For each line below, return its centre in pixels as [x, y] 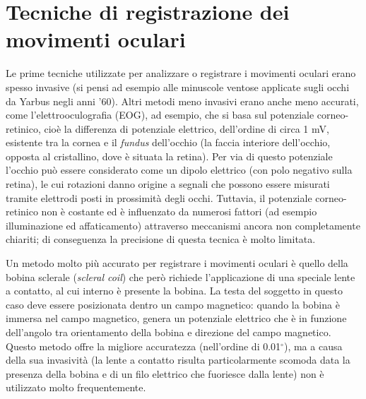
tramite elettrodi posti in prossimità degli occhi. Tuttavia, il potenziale [159, 197]
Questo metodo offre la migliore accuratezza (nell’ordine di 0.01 [143, 346]
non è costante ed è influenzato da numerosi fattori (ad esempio [179, 212]
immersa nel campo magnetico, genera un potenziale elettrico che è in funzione [176, 318]
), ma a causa [313, 346]
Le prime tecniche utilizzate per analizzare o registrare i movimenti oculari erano [181, 73]
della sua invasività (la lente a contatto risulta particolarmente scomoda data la [178, 360]
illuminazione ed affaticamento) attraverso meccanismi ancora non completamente [183, 225]
